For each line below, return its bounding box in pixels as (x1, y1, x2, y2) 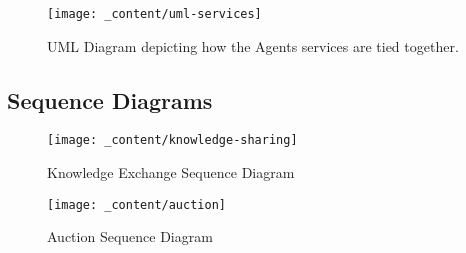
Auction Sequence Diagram (47, 226, 213, 247)
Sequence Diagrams (7, 84, 213, 115)
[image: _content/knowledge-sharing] (47, 133, 298, 148)
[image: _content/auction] (47, 197, 226, 212)
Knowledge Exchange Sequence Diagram (47, 162, 295, 183)
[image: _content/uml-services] (47, 7, 262, 21)
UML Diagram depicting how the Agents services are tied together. (47, 35, 459, 56)
